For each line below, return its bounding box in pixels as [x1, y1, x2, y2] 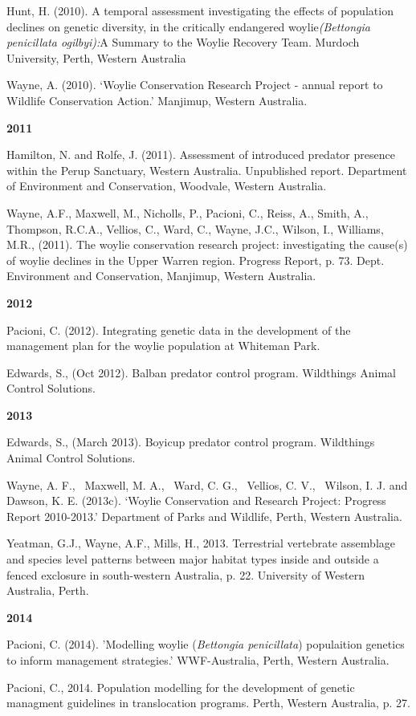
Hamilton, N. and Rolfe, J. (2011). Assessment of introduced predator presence [6, 146, 395, 163]
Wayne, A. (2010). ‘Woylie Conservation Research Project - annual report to [6, 76, 383, 93]
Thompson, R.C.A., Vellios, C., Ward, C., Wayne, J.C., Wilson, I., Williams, [6, 220, 384, 237]
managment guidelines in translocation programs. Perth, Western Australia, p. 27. [6, 694, 410, 711]
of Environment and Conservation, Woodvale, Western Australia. [6, 177, 327, 194]
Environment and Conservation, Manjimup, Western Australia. [6, 267, 316, 284]
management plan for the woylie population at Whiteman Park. [6, 337, 320, 354]
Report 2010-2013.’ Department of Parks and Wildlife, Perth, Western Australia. [6, 507, 402, 524]
